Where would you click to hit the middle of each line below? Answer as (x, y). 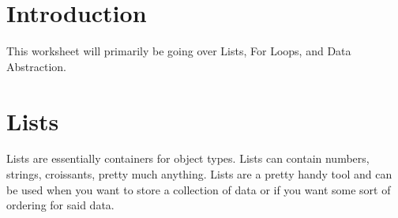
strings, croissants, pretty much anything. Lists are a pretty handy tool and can (199, 174)
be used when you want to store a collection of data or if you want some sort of (199, 189)
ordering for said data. (60, 205)
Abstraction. (36, 66)
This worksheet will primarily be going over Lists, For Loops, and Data (179, 51)
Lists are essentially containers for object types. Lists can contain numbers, (188, 158)
